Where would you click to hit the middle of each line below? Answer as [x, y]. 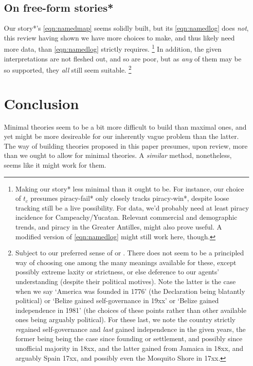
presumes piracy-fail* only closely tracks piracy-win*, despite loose [130, 198]
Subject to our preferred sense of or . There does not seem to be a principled [130, 253]
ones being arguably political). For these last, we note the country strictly [125, 319]
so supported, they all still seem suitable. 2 [68, 69]
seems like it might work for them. [55, 164]
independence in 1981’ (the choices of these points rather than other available [131, 310]
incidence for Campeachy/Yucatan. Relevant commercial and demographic [126, 217]
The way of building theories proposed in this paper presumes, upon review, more [126, 145]
